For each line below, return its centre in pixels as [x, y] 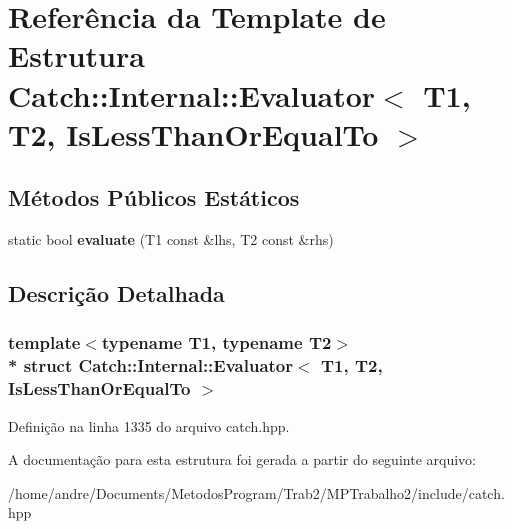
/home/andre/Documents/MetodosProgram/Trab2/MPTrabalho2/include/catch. [256, 492]
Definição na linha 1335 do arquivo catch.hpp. [149, 425]
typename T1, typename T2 [216, 342]
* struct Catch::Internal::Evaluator [151, 365]
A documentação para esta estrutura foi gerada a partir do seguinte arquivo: [242, 459]
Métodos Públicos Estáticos [154, 197]
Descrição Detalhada [116, 293]
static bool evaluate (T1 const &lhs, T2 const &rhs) [171, 239]
